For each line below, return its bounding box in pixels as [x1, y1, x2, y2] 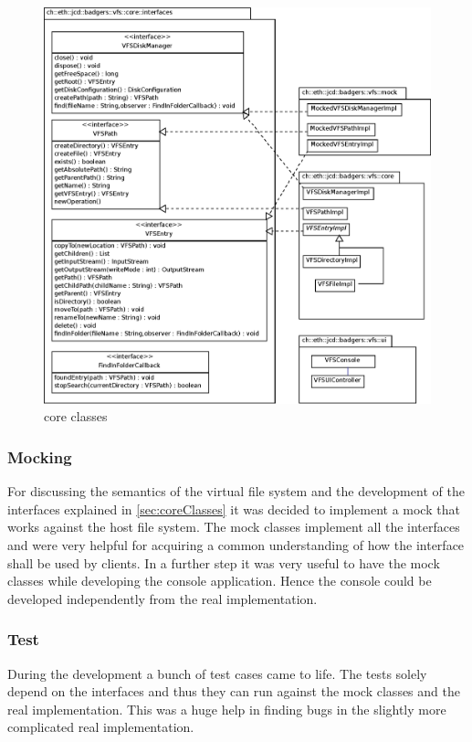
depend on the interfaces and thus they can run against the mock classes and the [7, 682, 460, 701]
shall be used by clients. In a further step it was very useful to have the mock [7, 553, 440, 572]
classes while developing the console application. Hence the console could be [7, 571, 432, 590]
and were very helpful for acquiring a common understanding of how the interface [7, 535, 465, 554]
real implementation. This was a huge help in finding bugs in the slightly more [7, 699, 446, 718]
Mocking [7, 445, 72, 468]
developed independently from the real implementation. [7, 588, 318, 608]
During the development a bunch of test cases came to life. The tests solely [7, 663, 427, 683]
